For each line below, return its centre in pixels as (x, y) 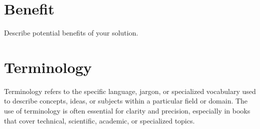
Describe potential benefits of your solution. (71, 33)
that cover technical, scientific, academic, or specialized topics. (99, 120)
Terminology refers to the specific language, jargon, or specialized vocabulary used (130, 91)
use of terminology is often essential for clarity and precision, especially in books (127, 111)
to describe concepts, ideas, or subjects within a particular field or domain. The (126, 101)
